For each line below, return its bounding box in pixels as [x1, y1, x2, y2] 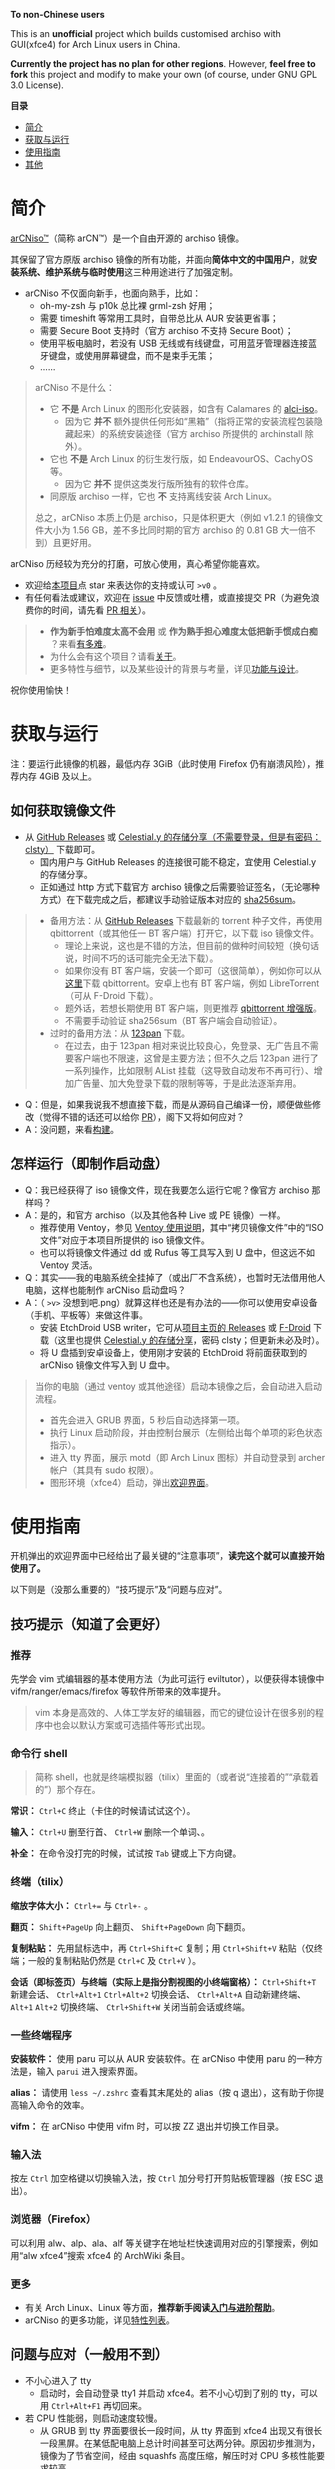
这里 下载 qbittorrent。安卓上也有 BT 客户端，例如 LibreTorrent [64, 977, 320, 989]
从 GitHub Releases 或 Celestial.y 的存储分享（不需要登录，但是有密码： [24, 830, 322, 843]
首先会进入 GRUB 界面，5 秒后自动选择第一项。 [49, 1414, 245, 1426]
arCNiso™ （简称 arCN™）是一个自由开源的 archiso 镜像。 [10, 232, 245, 244]
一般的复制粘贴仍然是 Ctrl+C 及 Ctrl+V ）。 [27, 1954, 202, 1966]
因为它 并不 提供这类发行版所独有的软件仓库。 [64, 477, 255, 489]
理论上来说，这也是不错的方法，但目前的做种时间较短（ [64, 939, 293, 951]
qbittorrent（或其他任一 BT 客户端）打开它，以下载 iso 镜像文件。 [49, 927, 320, 939]
